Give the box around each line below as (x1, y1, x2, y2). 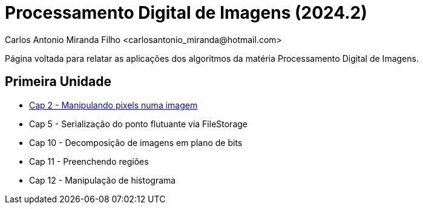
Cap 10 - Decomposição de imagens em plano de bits (29, 137, 243, 148)
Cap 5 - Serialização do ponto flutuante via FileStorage (29, 118, 248, 129)
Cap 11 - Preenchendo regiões (29, 156, 149, 167)
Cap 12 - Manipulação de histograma (29, 174, 176, 185)
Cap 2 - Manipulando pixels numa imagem (29, 99, 198, 110)
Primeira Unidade (5, 74, 112, 90)
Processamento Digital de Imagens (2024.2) (5, 2, 367, 23)
